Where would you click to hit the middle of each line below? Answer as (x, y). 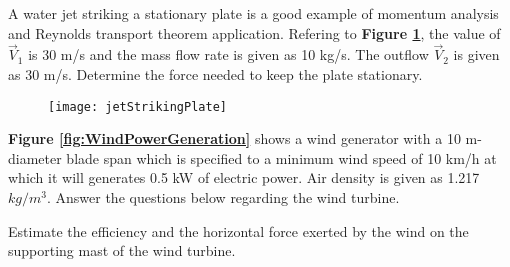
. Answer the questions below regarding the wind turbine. (223, 197)
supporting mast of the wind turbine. (122, 250)
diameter (35, 157)
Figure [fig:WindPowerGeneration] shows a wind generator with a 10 (234, 138)
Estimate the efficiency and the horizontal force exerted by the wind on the (238, 230)
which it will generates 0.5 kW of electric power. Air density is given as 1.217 (244, 177)
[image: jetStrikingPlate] (137, 106)
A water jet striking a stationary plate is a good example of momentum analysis (253, 13)
